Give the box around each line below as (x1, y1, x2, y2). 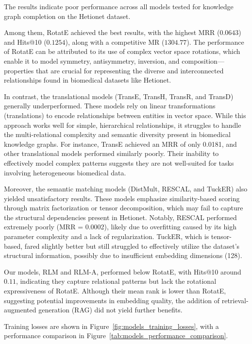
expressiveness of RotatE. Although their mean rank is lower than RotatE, (4, 286, 226, 296)
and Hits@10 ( (4, 36, 47, 47)
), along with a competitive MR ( (65, 36, 165, 47)
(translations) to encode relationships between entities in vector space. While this (4, 110, 246, 120)
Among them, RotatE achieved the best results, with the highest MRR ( (4, 27, 220, 37)
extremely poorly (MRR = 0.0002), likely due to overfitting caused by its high (4, 222, 237, 232)
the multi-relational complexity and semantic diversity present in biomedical (4, 129, 231, 139)
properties (4, 65, 34, 75)
